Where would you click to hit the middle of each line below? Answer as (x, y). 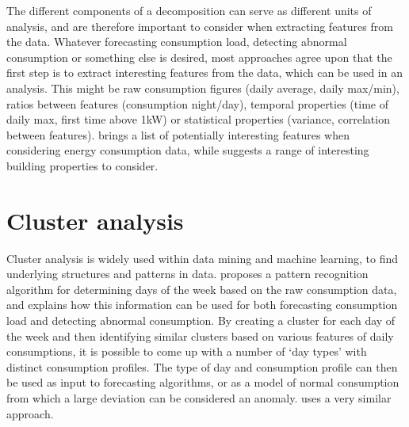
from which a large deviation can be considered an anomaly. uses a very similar (199, 398)
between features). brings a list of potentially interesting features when (178, 134)
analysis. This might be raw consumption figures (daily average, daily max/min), (203, 88)
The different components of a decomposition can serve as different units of (189, 10)
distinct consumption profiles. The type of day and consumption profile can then (202, 366)
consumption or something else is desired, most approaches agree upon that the (199, 57)
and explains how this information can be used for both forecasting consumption (202, 305)
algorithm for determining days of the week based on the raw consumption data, (202, 289)
